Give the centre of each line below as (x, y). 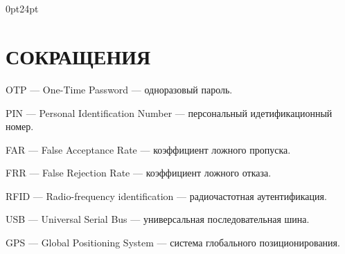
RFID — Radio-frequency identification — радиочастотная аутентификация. (166, 196)
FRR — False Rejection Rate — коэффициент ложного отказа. (139, 173)
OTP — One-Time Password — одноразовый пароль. (119, 89)
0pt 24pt (22, 9)
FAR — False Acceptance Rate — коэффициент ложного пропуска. (148, 149)
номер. (20, 126)
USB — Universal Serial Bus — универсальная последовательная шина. (158, 219)
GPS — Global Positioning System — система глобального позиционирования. (173, 243)
